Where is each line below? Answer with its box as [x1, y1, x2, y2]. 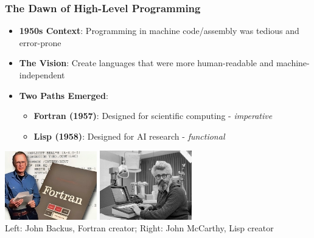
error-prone [19, 36, 61, 49]
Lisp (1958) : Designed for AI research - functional [33, 129, 225, 142]
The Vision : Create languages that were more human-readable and [19, 56, 274, 69]
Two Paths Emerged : [19, 89, 108, 101]
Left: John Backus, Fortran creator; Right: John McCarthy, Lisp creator [5, 222, 274, 234]
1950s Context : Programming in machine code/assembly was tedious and [19, 24, 299, 37]
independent [19, 69, 65, 81]
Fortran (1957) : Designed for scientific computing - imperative [33, 109, 273, 122]
